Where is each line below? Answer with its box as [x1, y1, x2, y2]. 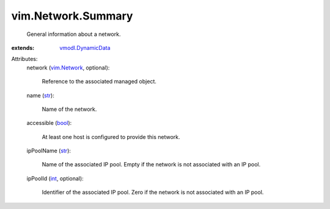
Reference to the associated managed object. [42, 78, 157, 85]
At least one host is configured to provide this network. [42, 133, 180, 140]
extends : [11, 44, 35, 51]
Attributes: [11, 55, 38, 63]
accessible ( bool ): [26, 119, 72, 127]
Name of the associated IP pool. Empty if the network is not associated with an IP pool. [42, 161, 261, 168]
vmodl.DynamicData [59, 44, 111, 51]
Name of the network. [42, 105, 97, 113]
